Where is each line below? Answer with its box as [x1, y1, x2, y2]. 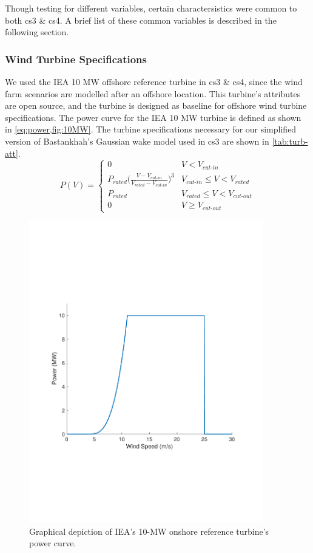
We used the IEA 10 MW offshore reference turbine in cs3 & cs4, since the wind [5, 75, 303, 88]
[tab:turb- [272, 134, 308, 147]
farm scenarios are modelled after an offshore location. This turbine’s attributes [5, 87, 301, 100]
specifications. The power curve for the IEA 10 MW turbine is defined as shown [5, 111, 301, 123]
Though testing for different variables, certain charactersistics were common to [5, 2, 297, 14]
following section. [5, 26, 69, 38]
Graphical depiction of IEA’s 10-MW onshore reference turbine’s [29, 524, 269, 537]
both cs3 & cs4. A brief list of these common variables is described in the [5, 13, 277, 26]
